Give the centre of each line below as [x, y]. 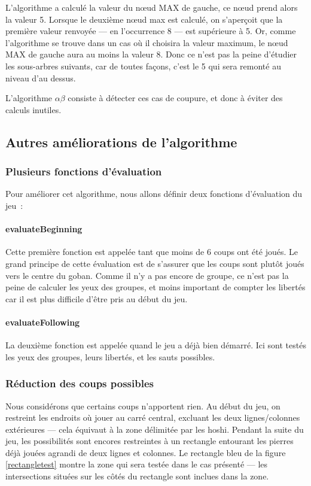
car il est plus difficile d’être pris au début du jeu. [97, 298]
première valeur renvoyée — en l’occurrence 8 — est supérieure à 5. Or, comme [151, 31]
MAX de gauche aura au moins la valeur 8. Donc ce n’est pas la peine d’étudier [151, 54]
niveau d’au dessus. [41, 78]
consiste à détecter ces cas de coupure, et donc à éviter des [175, 98]
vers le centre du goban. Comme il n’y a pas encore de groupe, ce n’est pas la [147, 275]
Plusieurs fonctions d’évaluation [84, 171]
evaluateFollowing [43, 322]
